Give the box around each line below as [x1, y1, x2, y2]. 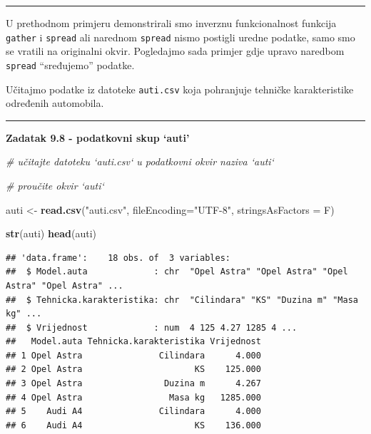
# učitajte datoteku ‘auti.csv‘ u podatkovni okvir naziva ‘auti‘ [6, 154, 274, 169]
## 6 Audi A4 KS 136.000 [6, 420, 261, 430]
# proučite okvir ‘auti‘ [6, 177, 104, 192]
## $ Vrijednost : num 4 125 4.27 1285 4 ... [6, 322, 298, 333]
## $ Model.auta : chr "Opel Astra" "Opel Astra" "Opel [6, 267, 348, 277]
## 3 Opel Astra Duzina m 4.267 [6, 378, 261, 389]
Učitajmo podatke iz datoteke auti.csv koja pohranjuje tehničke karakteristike [6, 81, 354, 96]
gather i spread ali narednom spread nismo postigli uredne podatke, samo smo [6, 29, 355, 44]
